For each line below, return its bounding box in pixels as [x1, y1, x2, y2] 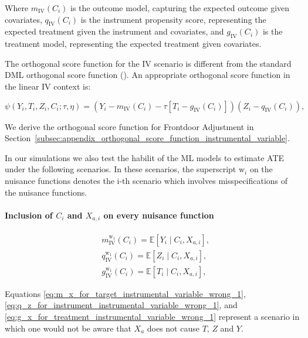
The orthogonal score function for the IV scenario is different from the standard [5, 57, 292, 69]
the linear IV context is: [5, 80, 91, 92]
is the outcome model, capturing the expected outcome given [70, 2, 290, 13]
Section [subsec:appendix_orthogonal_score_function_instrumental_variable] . [5, 132, 290, 144]
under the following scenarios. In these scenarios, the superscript [5, 163, 236, 175]
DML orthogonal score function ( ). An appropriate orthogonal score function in [5, 69, 290, 81]
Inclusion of [5, 209, 53, 221]
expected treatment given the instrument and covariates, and [5, 25, 224, 37]
